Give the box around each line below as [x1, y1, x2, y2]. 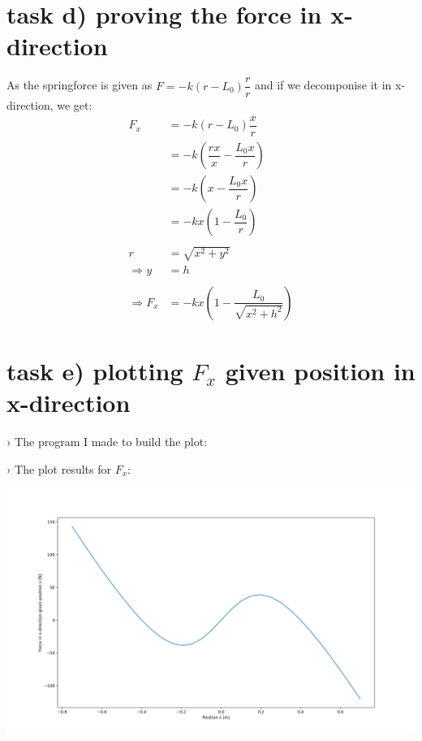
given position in [225, 354, 416, 388]
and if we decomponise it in [254, 76, 392, 93]
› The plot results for [6, 460, 111, 477]
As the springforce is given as [6, 76, 153, 93]
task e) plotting [6, 354, 183, 388]
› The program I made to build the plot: [6, 433, 208, 450]
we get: [57, 97, 93, 114]
